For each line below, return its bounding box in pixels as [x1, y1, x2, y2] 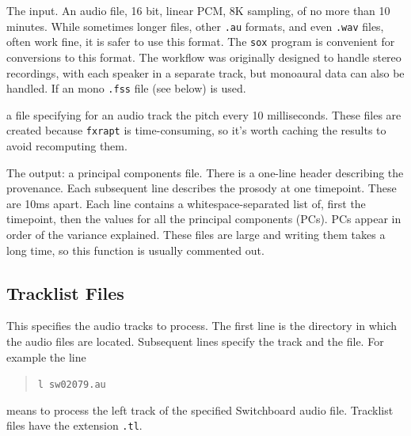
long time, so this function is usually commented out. [6, 241, 264, 258]
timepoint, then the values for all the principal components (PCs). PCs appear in [6, 210, 401, 227]
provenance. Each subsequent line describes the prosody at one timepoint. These [6, 180, 397, 196]
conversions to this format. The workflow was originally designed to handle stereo [6, 48, 401, 65]
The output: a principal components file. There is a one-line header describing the [6, 164, 404, 180]
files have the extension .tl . [6, 417, 143, 434]
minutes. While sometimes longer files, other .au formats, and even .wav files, [6, 17, 384, 34]
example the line [6, 348, 86, 365]
